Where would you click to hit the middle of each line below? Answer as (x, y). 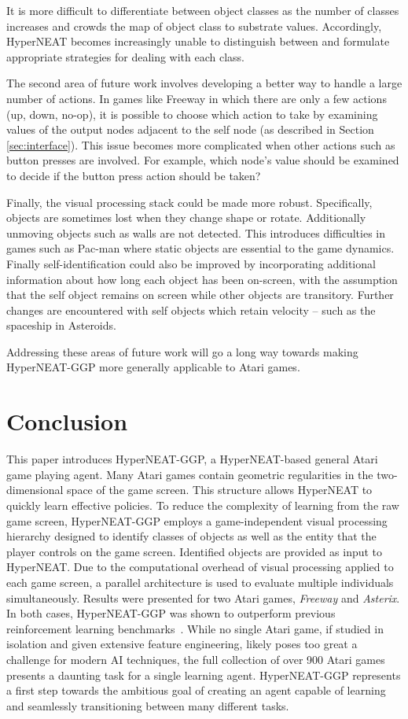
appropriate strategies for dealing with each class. (126, 56)
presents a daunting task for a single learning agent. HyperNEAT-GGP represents (204, 675)
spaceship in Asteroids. (61, 325)
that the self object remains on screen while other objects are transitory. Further (200, 295)
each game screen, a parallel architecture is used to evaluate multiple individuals (200, 582)
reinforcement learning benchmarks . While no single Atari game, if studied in (195, 628)
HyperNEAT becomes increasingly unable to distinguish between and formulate (198, 41)
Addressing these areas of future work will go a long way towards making (182, 351)
